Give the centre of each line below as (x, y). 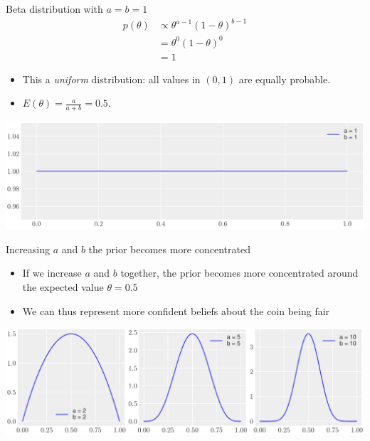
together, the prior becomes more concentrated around (239, 273)
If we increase (52, 273)
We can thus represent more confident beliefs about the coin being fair (176, 310)
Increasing (28, 249)
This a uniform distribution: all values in (111, 79)
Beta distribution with (54, 9)
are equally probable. (285, 79)
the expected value (63, 286)
